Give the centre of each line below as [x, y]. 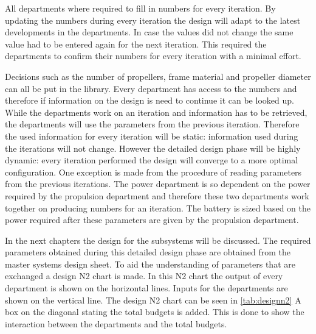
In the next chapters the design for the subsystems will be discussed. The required [158, 240]
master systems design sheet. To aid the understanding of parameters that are [150, 264]
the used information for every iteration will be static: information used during [152, 136]
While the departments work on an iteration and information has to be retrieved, [156, 112]
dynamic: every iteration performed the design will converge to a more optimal [152, 160]
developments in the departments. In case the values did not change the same [149, 32]
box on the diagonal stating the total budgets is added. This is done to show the [155, 312]
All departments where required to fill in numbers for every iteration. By [140, 8]
